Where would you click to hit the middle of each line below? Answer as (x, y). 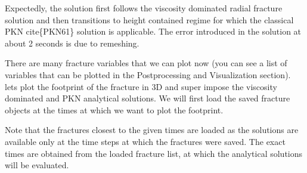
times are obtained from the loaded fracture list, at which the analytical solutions (154, 153)
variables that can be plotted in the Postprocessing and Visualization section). (148, 74)
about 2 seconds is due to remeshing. (72, 43)
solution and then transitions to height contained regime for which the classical (149, 19)
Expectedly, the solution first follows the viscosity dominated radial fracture (144, 8)
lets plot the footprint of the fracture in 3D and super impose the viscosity (141, 86)
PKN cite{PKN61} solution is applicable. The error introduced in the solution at (153, 31)
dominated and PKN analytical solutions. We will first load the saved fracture (148, 98)
